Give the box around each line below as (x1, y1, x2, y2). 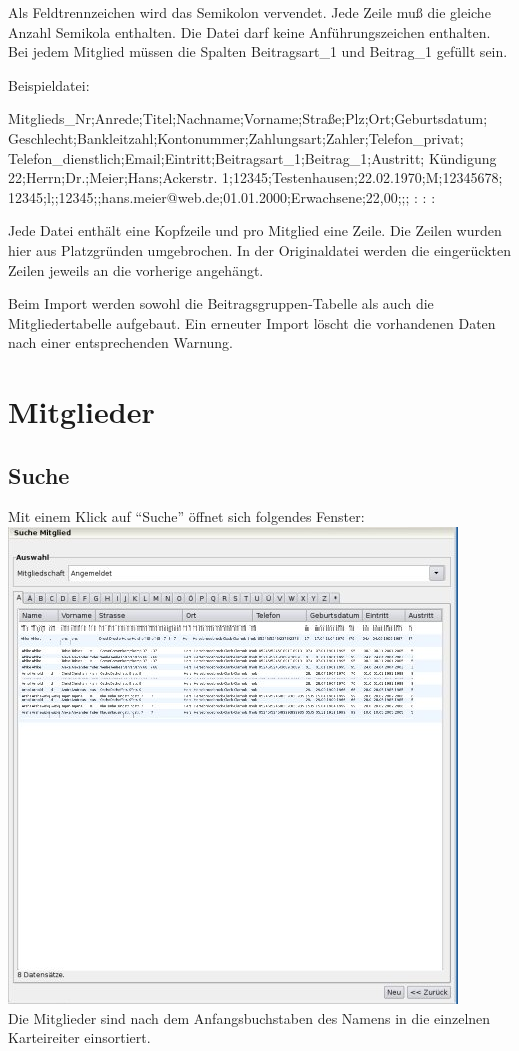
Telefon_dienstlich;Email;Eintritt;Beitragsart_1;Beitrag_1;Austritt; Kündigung (8, 147, 497, 168)
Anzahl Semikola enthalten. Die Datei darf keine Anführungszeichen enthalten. (8, 21, 491, 42)
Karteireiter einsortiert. (8, 1027, 151, 1048)
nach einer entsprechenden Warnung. (8, 332, 233, 353)
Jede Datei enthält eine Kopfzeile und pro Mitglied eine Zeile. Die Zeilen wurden (8, 220, 502, 241)
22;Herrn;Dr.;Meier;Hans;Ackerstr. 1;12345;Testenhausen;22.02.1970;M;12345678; (8, 167, 503, 188)
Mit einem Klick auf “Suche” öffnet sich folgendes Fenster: (8, 506, 365, 527)
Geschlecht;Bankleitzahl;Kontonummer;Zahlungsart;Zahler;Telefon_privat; (8, 127, 464, 148)
